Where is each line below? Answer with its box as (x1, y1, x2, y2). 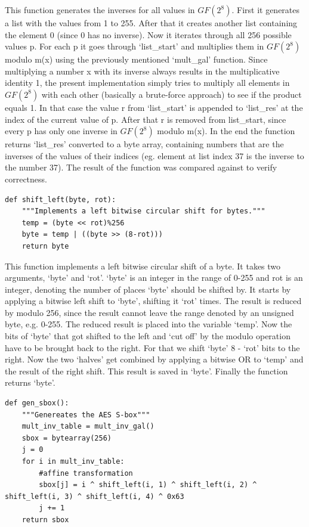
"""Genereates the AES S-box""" (21, 410, 150, 419)
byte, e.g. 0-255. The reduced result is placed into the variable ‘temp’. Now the (5, 318, 292, 330)
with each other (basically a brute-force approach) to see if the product (41, 88, 302, 100)
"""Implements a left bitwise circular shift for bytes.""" (21, 207, 265, 216)
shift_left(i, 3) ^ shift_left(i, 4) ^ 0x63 (5, 492, 184, 501)
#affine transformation (39, 469, 133, 478)
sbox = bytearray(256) (21, 433, 112, 442)
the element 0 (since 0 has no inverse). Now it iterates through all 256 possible (5, 28, 292, 41)
